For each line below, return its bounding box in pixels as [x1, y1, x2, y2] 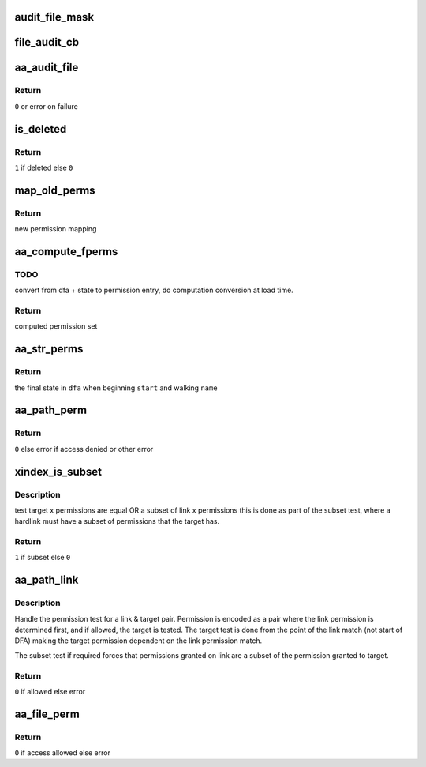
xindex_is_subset [14, 464, 103, 478]
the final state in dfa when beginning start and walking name [14, 383, 218, 393]
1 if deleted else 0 [14, 163, 73, 172]
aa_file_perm [14, 707, 80, 720]
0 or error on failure [14, 101, 78, 111]
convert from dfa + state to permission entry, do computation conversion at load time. [14, 285, 293, 295]
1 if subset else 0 [14, 553, 71, 562]
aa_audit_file [14, 61, 79, 74]
